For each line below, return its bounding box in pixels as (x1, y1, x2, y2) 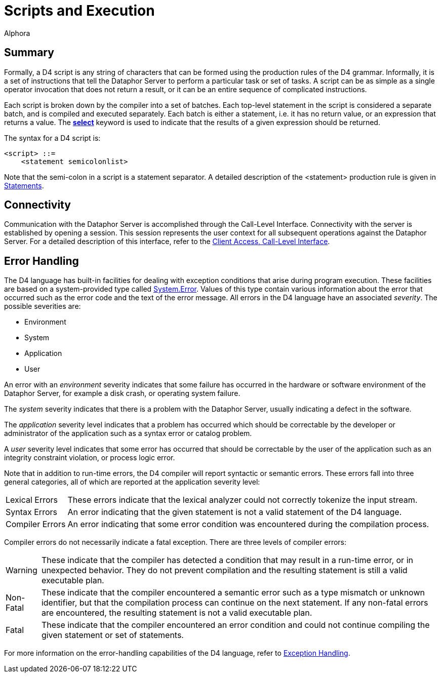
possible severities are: (4, 302, 81, 311)
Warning (6, 565, 37, 576)
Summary (4, 46, 54, 59)
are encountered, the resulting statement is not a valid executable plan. (41, 608, 312, 618)
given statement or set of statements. (41, 630, 184, 641)
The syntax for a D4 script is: (4, 133, 101, 142)
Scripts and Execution (4, 2, 155, 19)
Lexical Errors (6, 495, 58, 505)
